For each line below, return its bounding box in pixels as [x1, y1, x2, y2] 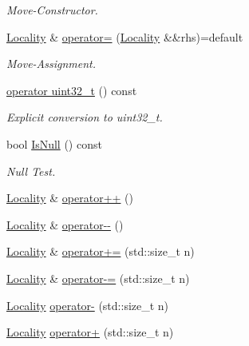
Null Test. [6, 162, 56, 179]
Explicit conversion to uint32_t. [6, 109, 163, 125]
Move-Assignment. [6, 55, 97, 72]
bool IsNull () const [6, 135, 102, 152]
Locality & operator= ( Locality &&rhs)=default [6, 28, 243, 45]
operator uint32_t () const [6, 82, 137, 98]
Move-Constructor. [6, 2, 98, 18]
